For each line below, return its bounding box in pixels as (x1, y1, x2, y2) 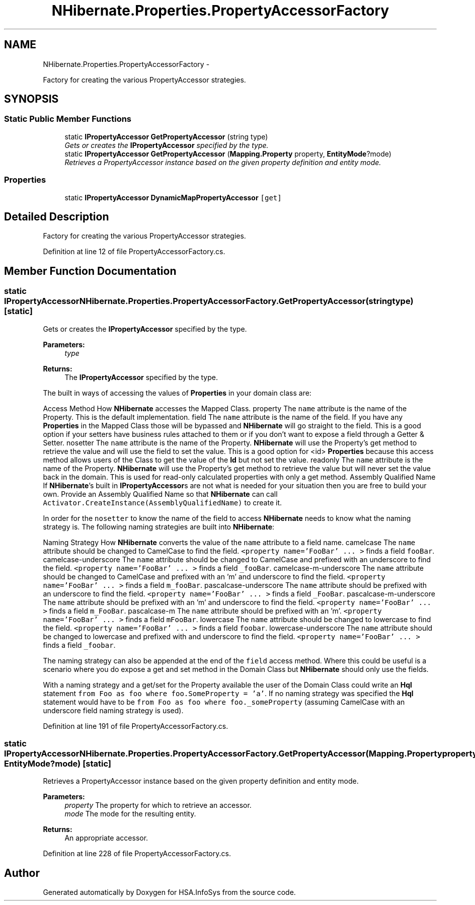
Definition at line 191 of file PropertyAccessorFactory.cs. (43, 721, 228, 730)
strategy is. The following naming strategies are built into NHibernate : (43, 522, 275, 531)
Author (4, 866, 40, 879)
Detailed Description (4, 210, 109, 223)
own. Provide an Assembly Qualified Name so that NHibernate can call (43, 489, 278, 498)
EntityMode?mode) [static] (4, 759, 112, 769)
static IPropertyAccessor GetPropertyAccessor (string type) (64, 132, 268, 141)
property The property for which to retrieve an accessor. (64, 801, 252, 810)
